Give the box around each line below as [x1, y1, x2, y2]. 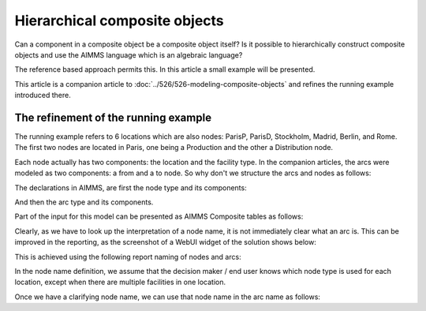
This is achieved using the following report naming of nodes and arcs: [14, 252, 241, 261]
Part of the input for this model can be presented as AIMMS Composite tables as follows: [14, 212, 304, 221]
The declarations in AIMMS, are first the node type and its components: [14, 182, 248, 193]
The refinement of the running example [14, 111, 212, 124]
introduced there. [14, 91, 71, 100]
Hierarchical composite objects [14, 12, 224, 29]
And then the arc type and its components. [14, 197, 154, 207]
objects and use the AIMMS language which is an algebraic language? [14, 50, 243, 59]
